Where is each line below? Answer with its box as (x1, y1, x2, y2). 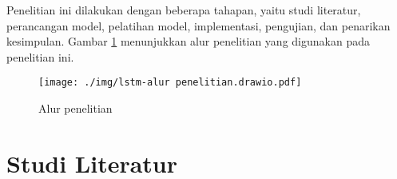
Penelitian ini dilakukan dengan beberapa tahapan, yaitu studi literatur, (6, 2, 361, 18)
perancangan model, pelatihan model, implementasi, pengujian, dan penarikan (6, 17, 391, 34)
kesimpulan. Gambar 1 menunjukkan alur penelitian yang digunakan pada (6, 33, 370, 50)
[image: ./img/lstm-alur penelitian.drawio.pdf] (38, 77, 302, 89)
